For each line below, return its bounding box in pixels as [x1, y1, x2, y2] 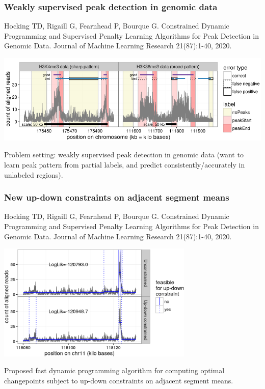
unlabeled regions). [4, 169, 63, 180]
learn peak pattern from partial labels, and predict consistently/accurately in [4, 159, 245, 170]
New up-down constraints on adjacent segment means [4, 191, 229, 204]
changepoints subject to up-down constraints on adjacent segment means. [4, 375, 233, 386]
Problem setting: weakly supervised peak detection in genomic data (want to [4, 149, 244, 160]
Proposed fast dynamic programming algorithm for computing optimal [4, 365, 225, 376]
